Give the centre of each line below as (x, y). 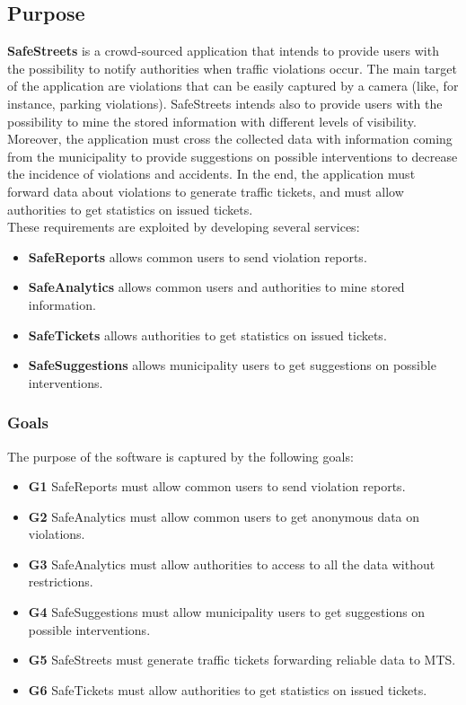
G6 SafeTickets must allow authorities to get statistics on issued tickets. (228, 689)
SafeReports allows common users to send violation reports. (198, 256)
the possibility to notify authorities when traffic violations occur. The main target (232, 68)
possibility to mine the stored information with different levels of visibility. (212, 121)
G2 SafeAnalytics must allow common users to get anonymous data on (224, 516)
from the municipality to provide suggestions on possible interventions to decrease (233, 156)
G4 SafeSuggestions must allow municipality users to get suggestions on (227, 612)
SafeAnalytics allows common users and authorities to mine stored (216, 287)
